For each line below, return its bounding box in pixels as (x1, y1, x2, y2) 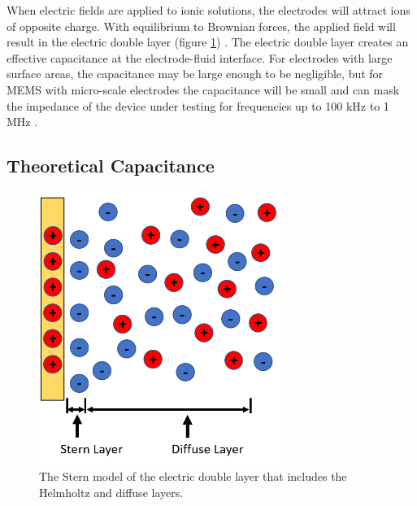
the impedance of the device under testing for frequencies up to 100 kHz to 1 (7, 97, 389, 114)
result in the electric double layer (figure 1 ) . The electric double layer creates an (7, 33, 409, 50)
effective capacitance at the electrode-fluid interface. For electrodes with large (7, 49, 393, 66)
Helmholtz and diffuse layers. (39, 483, 184, 500)
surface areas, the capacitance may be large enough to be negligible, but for (7, 65, 384, 82)
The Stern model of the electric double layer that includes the (39, 468, 347, 485)
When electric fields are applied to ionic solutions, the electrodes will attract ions (7, 2, 410, 18)
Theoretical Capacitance (7, 153, 215, 178)
